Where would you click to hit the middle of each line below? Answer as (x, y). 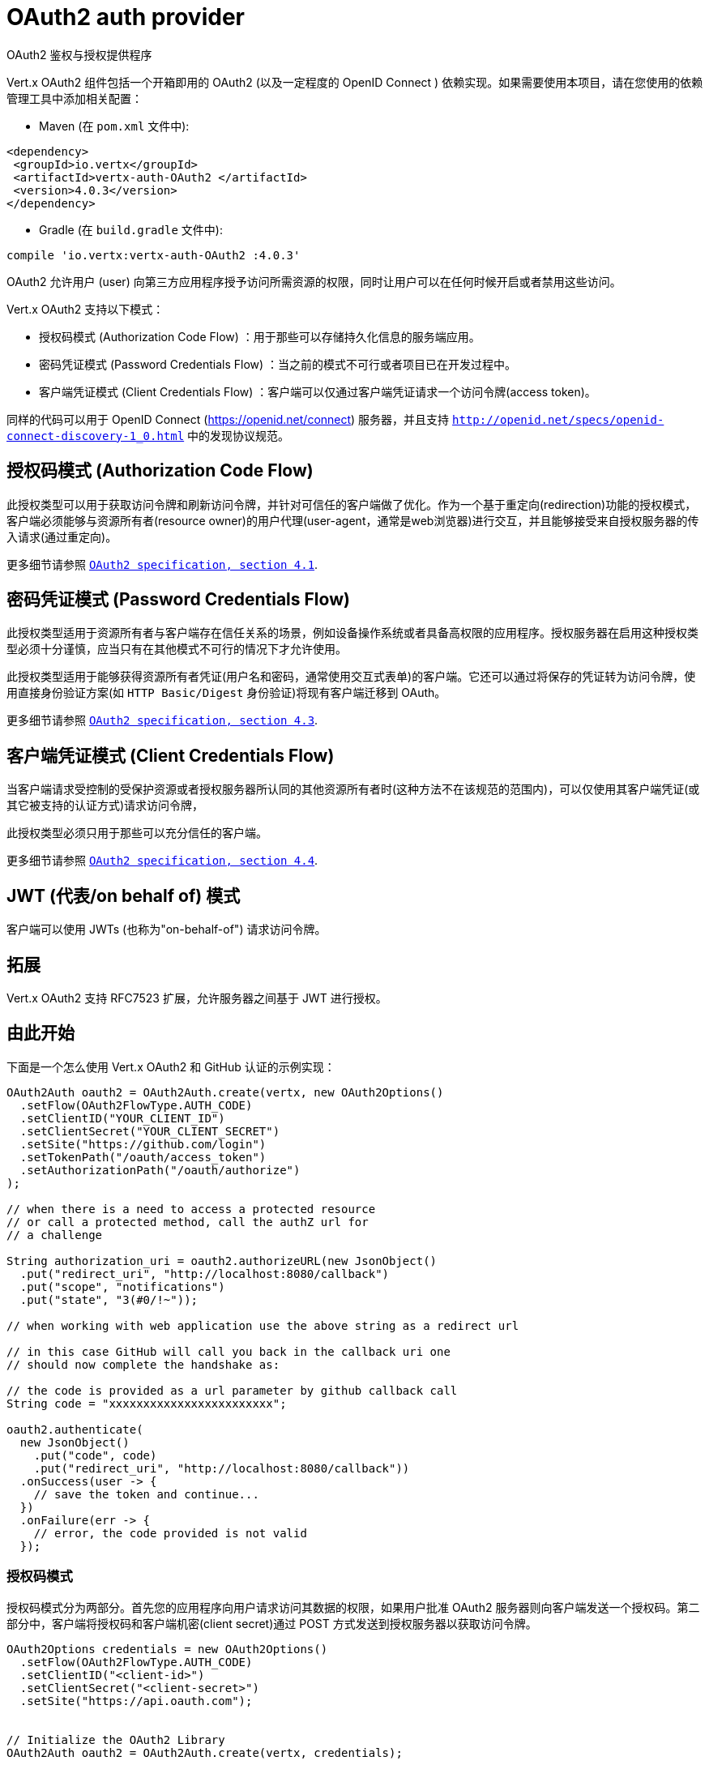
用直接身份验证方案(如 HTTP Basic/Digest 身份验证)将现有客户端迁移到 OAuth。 (226, 693)
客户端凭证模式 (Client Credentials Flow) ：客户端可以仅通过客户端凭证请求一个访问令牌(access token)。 (318, 391)
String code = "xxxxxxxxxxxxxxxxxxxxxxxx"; (147, 1403)
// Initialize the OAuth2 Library (116, 1739)
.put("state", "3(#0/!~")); (109, 1299)
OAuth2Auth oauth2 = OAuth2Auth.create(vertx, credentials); (205, 1752)
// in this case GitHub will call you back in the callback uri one (229, 1351)
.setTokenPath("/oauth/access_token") (143, 1157)
